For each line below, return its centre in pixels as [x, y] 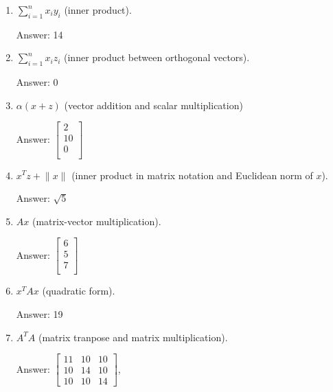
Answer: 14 [39, 34]
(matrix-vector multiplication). [96, 221]
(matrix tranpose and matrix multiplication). [133, 337]
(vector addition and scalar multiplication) [153, 105]
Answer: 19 [39, 314]
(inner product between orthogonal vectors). [157, 57]
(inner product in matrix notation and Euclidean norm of [192, 175]
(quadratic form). [79, 291]
